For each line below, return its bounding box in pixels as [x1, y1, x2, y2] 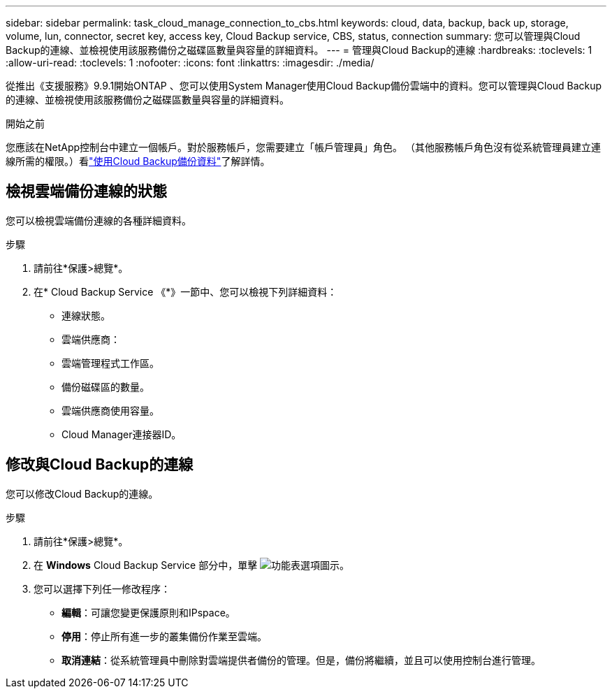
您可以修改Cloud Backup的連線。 [6, 487, 159, 500]
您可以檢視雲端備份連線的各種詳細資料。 [6, 214, 191, 226]
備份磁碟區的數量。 [61, 380, 150, 393]
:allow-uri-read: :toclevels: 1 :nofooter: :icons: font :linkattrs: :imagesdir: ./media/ [6, 57, 374, 68]
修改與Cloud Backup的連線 [6, 456, 194, 474]
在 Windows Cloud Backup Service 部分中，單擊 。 [34, 558, 350, 571]
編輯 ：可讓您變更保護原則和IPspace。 [61, 606, 235, 619]
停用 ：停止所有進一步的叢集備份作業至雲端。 [61, 630, 267, 642]
